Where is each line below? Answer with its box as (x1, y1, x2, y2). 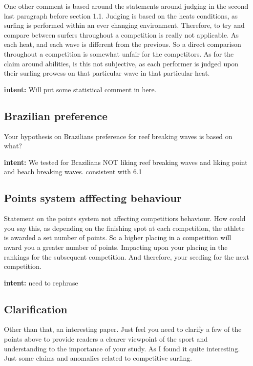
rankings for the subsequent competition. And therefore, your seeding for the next (4, 251, 249, 262)
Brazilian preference (4, 108, 108, 123)
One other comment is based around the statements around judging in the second (4, 1, 249, 11)
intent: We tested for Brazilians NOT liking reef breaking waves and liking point (4, 157, 248, 167)
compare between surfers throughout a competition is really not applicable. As (4, 29, 239, 40)
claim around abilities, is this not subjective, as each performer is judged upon (4, 58, 239, 68)
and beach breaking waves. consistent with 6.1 (4, 166, 142, 177)
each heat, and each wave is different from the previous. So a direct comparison (4, 39, 241, 49)
